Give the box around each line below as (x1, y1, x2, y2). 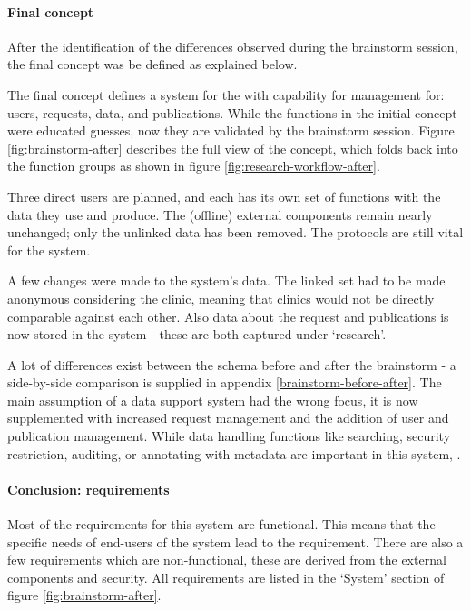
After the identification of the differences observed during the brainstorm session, (7, 36, 458, 55)
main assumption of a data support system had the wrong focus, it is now (7, 390, 418, 409)
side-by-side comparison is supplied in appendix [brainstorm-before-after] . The (7, 373, 442, 392)
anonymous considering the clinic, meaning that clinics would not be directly (7, 288, 435, 307)
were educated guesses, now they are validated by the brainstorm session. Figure (7, 121, 455, 140)
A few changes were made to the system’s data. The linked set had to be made (7, 271, 446, 290)
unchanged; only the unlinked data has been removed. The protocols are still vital (7, 223, 464, 242)
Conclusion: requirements (7, 479, 170, 498)
